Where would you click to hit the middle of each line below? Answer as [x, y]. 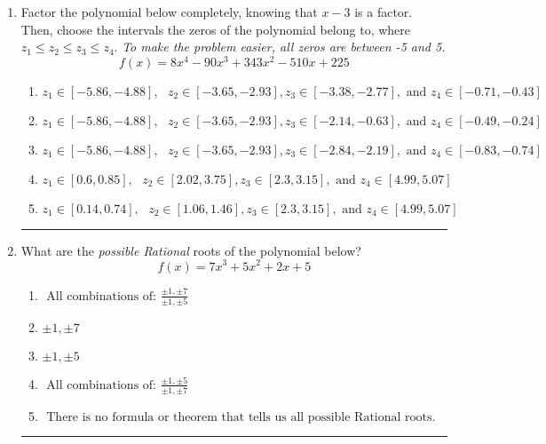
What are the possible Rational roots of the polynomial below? [191, 250]
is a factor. [384, 12]
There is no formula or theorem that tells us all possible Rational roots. [241, 417]
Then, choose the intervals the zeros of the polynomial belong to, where [216, 29]
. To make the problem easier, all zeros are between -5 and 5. [280, 47]
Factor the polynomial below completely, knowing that [169, 12]
